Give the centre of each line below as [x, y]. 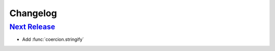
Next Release [32, 27]
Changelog [33, 13]
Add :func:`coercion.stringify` [53, 39]
